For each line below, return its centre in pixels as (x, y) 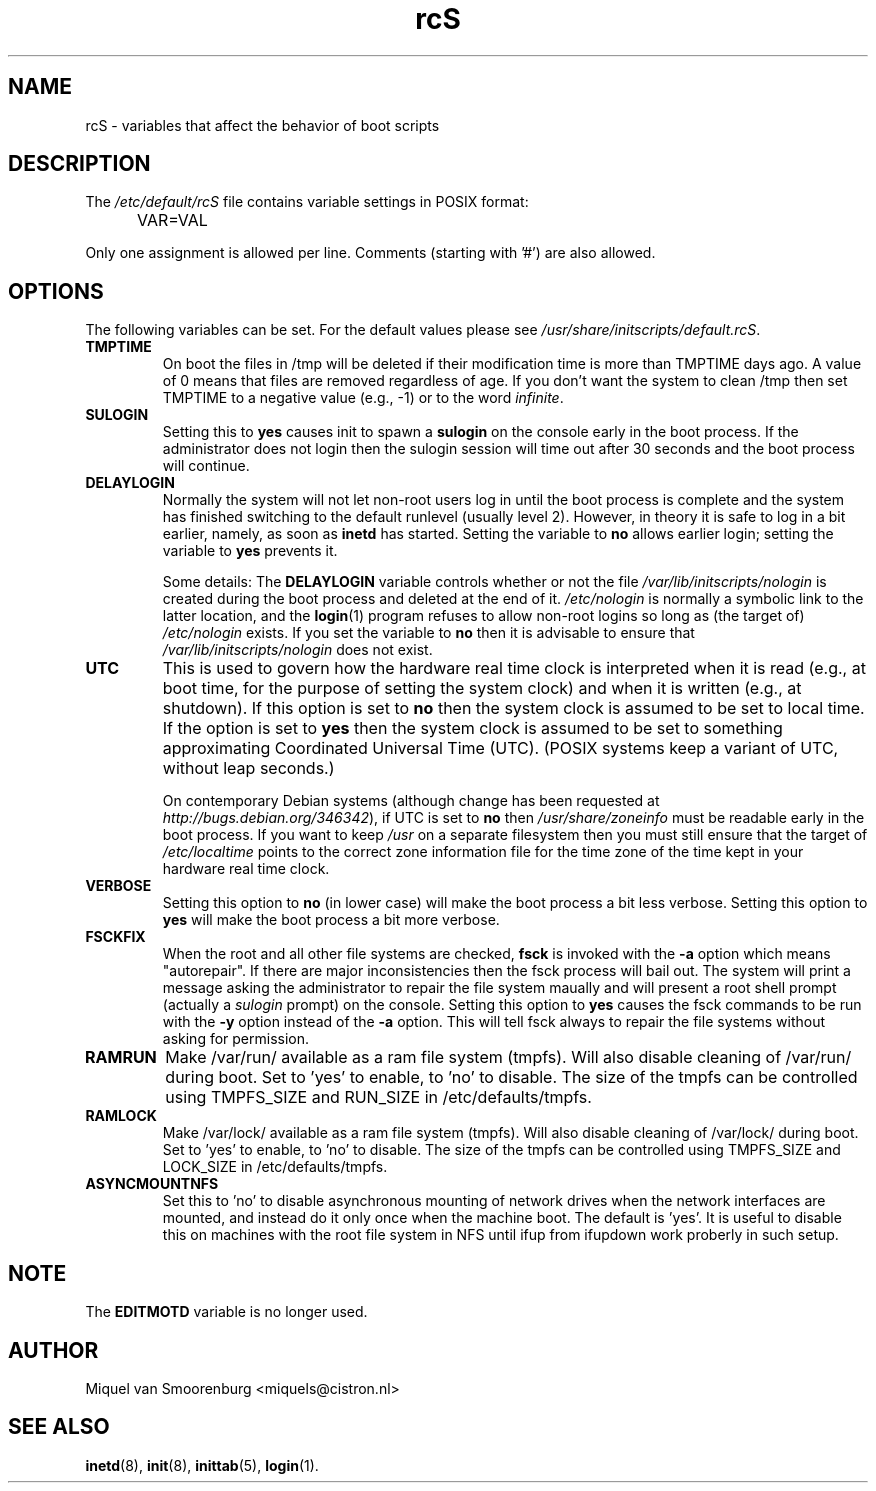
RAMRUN (121, 1057)
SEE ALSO (59, 1427)
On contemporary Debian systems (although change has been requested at (411, 801)
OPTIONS (56, 291)
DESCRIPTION (79, 164)
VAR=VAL (172, 220)
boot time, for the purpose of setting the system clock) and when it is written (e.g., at (482, 688)
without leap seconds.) (248, 768)
